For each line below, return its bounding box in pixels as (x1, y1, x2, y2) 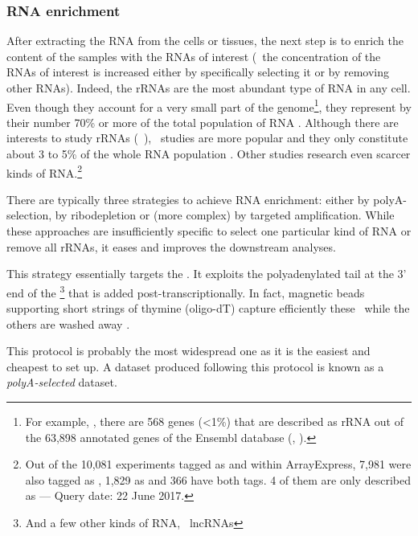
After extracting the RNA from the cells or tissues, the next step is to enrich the (6, 32, 404, 49)
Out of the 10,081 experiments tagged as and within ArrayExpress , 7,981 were (25, 456, 412, 473)
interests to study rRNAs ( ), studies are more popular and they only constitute (6, 129, 408, 146)
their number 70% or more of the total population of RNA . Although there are (6, 113, 399, 130)
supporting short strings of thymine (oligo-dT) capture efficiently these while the (6, 300, 410, 317)
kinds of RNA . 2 (6, 162, 83, 181)
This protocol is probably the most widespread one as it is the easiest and (6, 342, 371, 359)
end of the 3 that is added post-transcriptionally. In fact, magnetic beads (6, 281, 365, 301)
